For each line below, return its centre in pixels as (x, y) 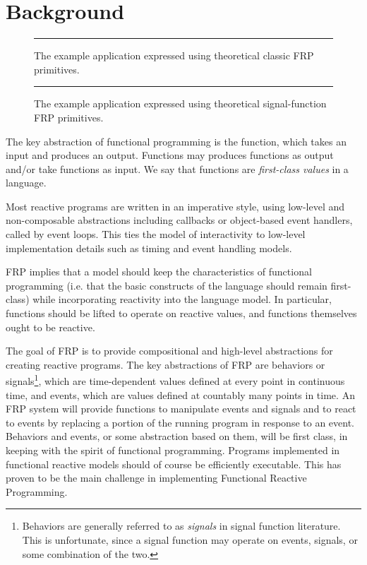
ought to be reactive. (50, 327)
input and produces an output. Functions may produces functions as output (170, 155)
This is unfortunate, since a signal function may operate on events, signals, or (190, 540)
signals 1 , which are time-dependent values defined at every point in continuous (175, 380)
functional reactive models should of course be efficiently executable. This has (174, 464)
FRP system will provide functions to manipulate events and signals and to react (181, 409)
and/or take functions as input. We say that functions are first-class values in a (177, 168)
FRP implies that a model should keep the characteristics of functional (159, 272)
